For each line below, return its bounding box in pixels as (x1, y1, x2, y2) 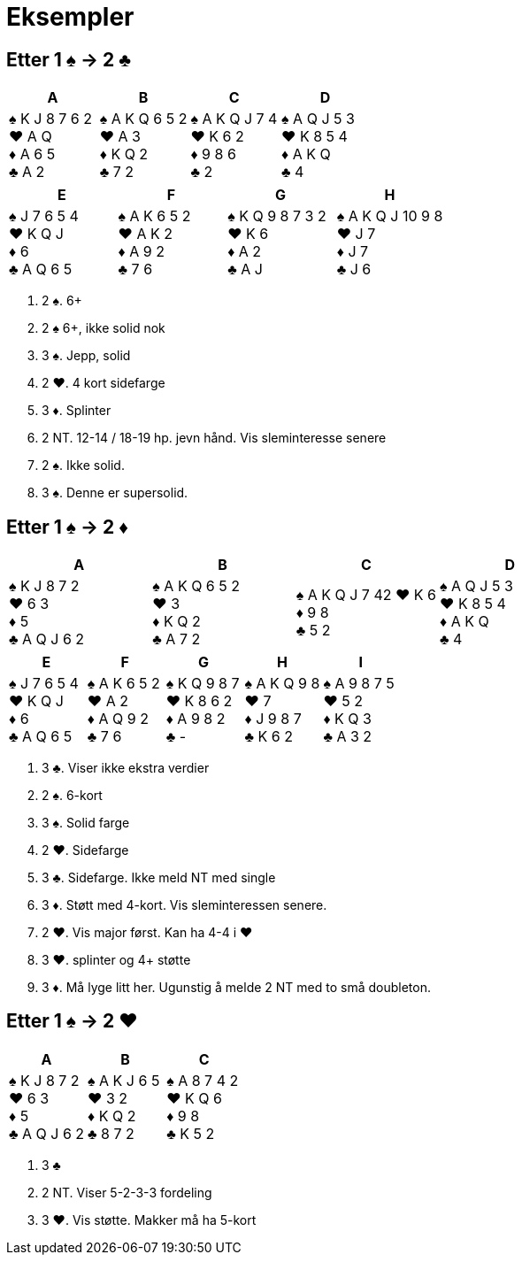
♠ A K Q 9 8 (244, 674, 320, 693)
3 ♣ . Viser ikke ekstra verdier (42, 760, 210, 776)
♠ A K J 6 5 (88, 1071, 160, 1089)
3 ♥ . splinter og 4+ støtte (42, 952, 191, 968)
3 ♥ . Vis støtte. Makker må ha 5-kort (42, 1212, 257, 1227)
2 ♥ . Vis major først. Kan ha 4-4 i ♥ (42, 925, 253, 941)
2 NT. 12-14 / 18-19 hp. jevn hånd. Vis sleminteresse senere (42, 430, 387, 446)
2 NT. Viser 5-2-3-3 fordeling (42, 1184, 212, 1200)
